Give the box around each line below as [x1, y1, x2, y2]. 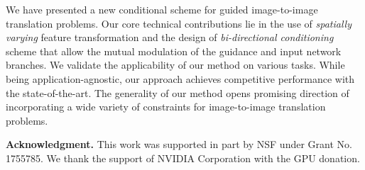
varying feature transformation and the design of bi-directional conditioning [6, 30, 334, 45]
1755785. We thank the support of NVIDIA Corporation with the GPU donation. [6, 150, 360, 165]
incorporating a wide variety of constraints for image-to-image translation [6, 99, 326, 114]
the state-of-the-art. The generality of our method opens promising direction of [6, 85, 349, 100]
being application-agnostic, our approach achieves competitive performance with [6, 71, 355, 86]
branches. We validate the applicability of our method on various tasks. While [6, 57, 345, 72]
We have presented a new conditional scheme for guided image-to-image [6, 2, 318, 16]
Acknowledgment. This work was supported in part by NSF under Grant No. [6, 137, 352, 152]
